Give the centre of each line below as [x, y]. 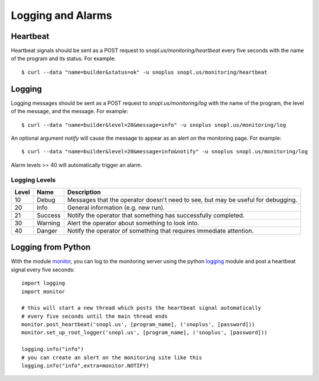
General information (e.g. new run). [116, 208]
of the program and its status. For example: [64, 58]
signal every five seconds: [43, 270]
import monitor [43, 291]
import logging [43, 283]
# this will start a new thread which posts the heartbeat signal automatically [141, 308]
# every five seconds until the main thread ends [95, 316]
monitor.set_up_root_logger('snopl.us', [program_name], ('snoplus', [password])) [144, 333]
